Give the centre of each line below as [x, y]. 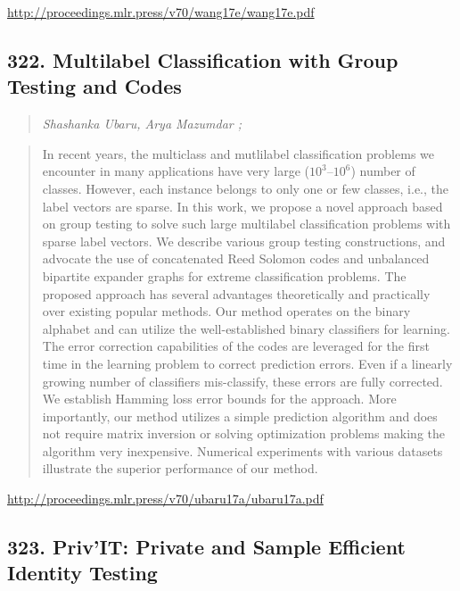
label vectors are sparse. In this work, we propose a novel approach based [242, 206]
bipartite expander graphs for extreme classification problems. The [224, 275]
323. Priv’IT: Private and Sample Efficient [206, 547]
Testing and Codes [94, 86]
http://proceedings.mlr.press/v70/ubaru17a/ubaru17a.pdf [165, 499]
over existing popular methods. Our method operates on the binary [226, 311]
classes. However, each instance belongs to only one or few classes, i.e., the [246, 188]
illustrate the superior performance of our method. [180, 468]
